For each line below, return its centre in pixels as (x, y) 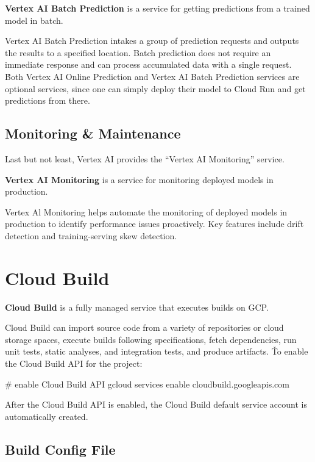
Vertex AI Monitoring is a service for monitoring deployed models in (139, 179)
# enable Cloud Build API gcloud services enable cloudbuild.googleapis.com (147, 384)
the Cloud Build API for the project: (74, 363)
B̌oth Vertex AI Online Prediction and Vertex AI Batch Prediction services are (152, 76)
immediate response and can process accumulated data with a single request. (148, 64)
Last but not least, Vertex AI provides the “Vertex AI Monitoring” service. (145, 158)
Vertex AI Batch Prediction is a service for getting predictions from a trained (157, 8)
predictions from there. (48, 100)
